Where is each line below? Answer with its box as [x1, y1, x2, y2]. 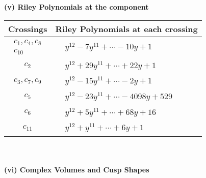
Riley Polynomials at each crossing [55, 22, 198, 35]
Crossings [8, 22, 47, 35]
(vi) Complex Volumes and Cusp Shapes [4, 164, 149, 174]
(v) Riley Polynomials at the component [4, 2, 149, 12]
